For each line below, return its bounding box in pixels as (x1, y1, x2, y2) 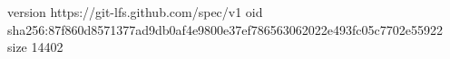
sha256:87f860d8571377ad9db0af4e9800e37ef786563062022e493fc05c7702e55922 (7, 20, 443, 38)
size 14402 (7, 38, 64, 56)
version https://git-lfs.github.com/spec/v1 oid (7, 3, 263, 21)
